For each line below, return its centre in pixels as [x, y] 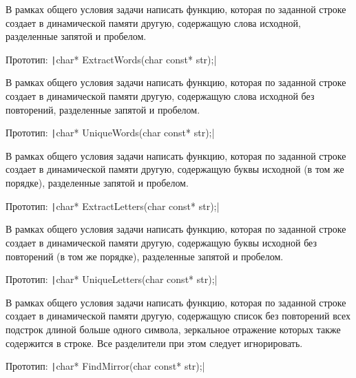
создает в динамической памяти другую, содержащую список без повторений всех [178, 316]
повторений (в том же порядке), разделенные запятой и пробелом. [145, 256]
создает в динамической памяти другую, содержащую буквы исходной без [161, 242]
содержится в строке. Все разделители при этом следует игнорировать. [154, 343]
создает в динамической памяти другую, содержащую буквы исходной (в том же [175, 169]
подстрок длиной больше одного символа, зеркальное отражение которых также [173, 329]
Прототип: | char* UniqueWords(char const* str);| [110, 133]
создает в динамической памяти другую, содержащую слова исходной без [160, 96]
